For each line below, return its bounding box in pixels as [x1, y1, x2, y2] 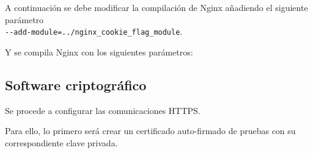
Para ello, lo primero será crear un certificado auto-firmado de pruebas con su [5, 124, 296, 137]
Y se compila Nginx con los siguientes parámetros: [5, 45, 193, 58]
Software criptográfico [5, 75, 147, 94]
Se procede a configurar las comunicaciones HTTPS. [5, 104, 201, 116]
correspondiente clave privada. [5, 136, 118, 149]
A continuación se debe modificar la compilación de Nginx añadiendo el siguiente [5, 1, 308, 13]
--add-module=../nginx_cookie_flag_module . [5, 25, 183, 38]
